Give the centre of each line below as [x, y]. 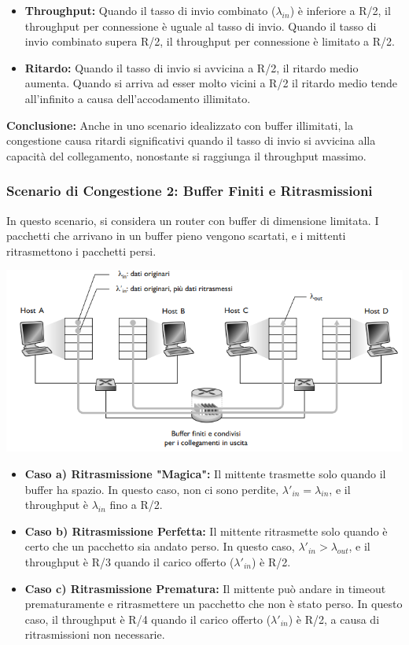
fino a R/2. [136, 505]
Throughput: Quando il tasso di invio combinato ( [150, 10]
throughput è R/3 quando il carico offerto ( [129, 561]
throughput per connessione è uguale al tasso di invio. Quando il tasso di [201, 26]
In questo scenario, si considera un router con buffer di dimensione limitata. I [193, 220]
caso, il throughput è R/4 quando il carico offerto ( [148, 619]
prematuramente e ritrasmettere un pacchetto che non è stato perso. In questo [214, 604]
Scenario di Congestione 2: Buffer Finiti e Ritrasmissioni [190, 191]
